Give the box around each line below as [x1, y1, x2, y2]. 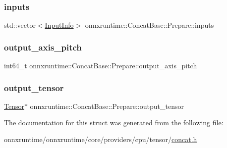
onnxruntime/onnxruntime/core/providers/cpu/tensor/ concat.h [4, 134, 197, 145]
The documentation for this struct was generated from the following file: [4, 117, 224, 128]
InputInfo [45, 20, 74, 30]
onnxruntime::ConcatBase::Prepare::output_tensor [30, 100, 184, 111]
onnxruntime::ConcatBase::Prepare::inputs [85, 20, 214, 30]
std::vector [4, 20, 36, 30]
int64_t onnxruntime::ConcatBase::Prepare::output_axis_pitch [4, 60, 197, 71]
